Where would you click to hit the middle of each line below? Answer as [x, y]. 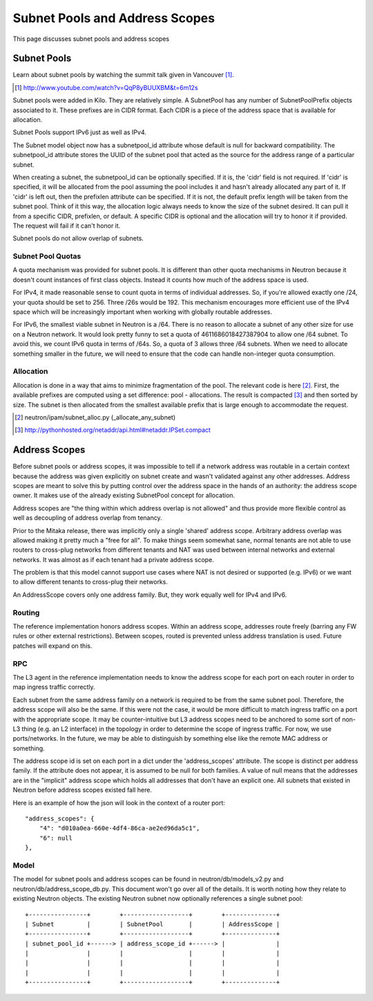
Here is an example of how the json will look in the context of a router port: [119, 802]
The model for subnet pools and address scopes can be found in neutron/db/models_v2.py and [148, 879]
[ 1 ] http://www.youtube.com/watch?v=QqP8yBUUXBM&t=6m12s [106, 87]
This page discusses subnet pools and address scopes [91, 39]
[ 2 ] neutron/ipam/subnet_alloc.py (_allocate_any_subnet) [95, 417]
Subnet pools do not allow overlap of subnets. [78, 238]
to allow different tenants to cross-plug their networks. [90, 582]
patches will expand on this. [52, 646]
